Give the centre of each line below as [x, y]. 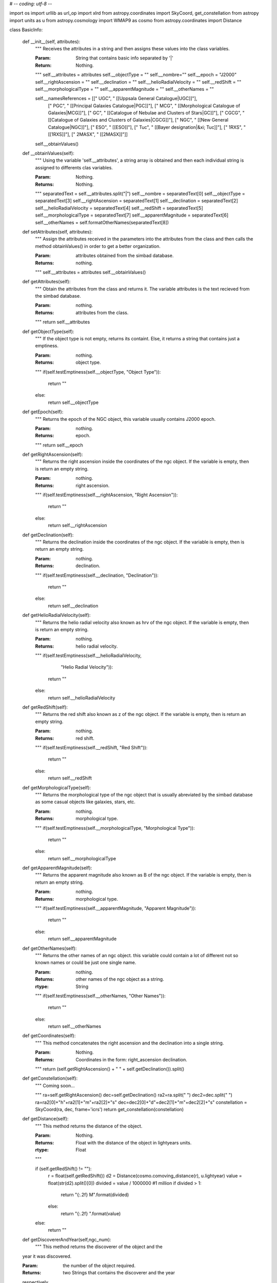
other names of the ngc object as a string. [120, 979]
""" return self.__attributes [63, 322]
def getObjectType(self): [48, 332]
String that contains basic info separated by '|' [125, 58]
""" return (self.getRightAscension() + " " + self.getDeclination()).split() [110, 1069]
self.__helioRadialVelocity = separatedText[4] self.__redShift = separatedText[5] [119, 208]
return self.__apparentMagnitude [82, 939]
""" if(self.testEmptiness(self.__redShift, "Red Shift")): [91, 747]
